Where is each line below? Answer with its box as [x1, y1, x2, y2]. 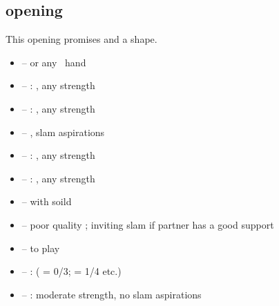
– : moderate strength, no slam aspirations [21, 287, 202, 301]
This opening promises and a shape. [6, 32, 157, 46]
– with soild [21, 194, 72, 209]
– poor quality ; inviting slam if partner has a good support [21, 217, 274, 231]
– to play [21, 240, 60, 255]
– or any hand [21, 55, 86, 69]
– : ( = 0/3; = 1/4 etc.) [21, 264, 122, 278]
